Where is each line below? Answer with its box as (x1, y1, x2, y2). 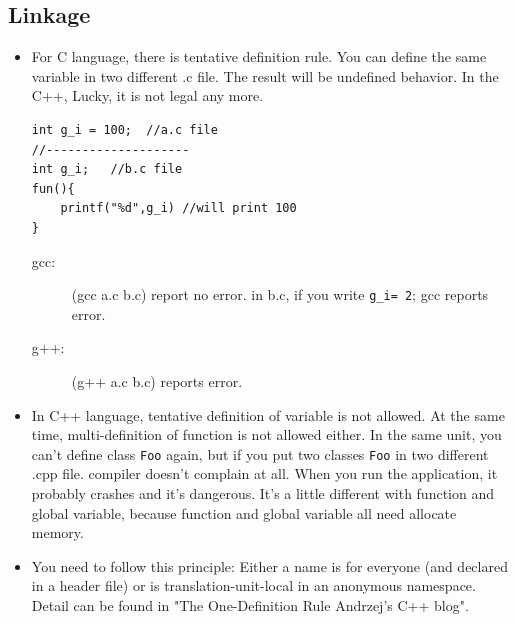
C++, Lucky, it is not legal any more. (31, 85, 264, 106)
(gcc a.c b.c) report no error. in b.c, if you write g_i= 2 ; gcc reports (71, 284, 489, 305)
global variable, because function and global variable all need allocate (31, 502, 457, 523)
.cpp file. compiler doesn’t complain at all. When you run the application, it (31, 463, 498, 484)
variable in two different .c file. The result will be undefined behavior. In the (31, 65, 499, 86)
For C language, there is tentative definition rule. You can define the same (31, 46, 487, 67)
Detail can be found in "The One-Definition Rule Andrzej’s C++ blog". (31, 594, 469, 615)
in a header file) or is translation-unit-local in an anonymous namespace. (31, 575, 476, 596)
